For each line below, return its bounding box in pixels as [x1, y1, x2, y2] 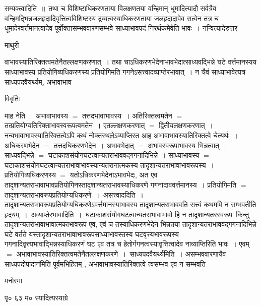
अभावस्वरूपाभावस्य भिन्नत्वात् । [148, 140, 228, 150]
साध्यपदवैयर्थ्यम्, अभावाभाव [5, 76, 72, 87]
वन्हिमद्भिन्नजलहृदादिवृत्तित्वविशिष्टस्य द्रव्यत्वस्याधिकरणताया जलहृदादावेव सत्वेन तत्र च [5, 13, 219, 23]
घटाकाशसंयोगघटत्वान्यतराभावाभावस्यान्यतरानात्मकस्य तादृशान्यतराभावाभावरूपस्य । [5, 159, 214, 170]
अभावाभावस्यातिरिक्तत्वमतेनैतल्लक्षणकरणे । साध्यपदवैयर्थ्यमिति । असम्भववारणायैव [16, 249, 226, 259]
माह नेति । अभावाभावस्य [5, 110, 68, 120]
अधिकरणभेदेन [5, 140, 40, 150]
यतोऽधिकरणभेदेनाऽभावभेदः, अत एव [70, 169, 158, 180]
